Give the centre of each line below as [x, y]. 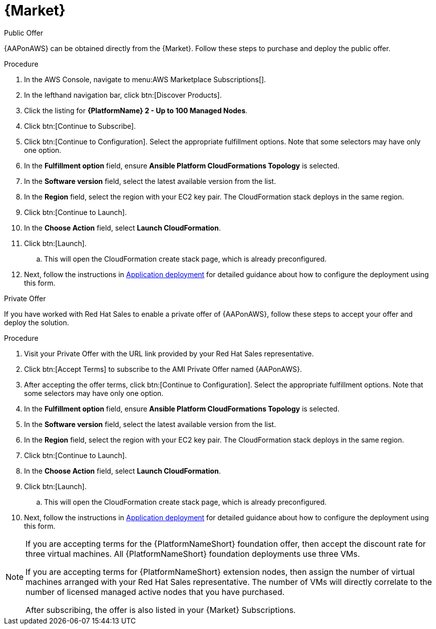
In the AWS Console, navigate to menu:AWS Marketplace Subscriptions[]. [145, 79]
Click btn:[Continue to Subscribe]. [80, 126]
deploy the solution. [37, 322]
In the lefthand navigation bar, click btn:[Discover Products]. [123, 95]
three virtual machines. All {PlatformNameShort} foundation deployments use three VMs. [193, 554]
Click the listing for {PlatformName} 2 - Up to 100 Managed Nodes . [136, 110]
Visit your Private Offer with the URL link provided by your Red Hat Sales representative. [169, 353]
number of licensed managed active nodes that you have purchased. [155, 592]
